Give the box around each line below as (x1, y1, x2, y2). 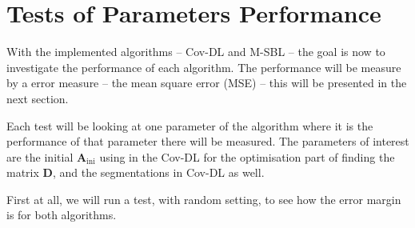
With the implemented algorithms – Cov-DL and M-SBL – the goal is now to (6, 43, 385, 60)
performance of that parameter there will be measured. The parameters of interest (6, 133, 409, 150)
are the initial (6, 148, 74, 165)
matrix (6, 164, 39, 181)
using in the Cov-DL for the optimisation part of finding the (99, 148, 395, 165)
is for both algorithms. (6, 206, 117, 223)
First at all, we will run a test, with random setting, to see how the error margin (6, 190, 401, 207)
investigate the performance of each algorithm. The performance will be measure (6, 58, 401, 75)
